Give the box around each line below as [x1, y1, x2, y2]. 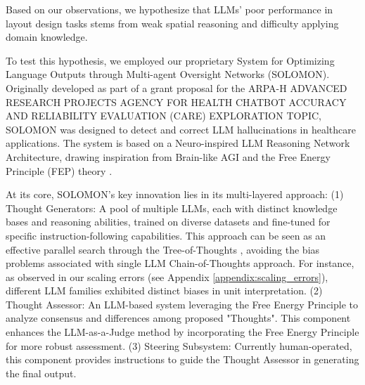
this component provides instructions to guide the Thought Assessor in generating [6, 352, 359, 367]
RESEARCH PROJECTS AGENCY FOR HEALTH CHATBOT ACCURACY [6, 94, 347, 109]
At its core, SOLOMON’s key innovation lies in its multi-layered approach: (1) [6, 187, 344, 202]
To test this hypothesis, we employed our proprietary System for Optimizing [6, 53, 335, 67]
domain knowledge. [6, 30, 88, 44]
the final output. [6, 365, 77, 380]
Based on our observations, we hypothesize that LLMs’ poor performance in [6, 2, 333, 16]
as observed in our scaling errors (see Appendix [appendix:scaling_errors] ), [6, 269, 328, 284]
